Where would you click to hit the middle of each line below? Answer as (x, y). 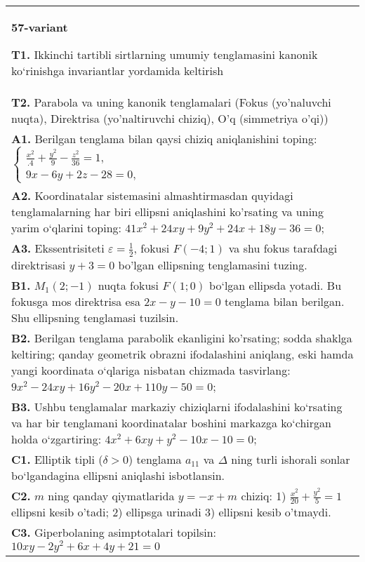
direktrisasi (39, 265)
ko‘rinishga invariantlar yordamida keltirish (118, 71)
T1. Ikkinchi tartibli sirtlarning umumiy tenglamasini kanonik (165, 54)
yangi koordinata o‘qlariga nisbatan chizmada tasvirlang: (151, 370)
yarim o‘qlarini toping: (67, 228)
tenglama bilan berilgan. (285, 301)
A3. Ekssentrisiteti (58, 248)
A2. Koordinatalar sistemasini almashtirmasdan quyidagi (152, 196)
